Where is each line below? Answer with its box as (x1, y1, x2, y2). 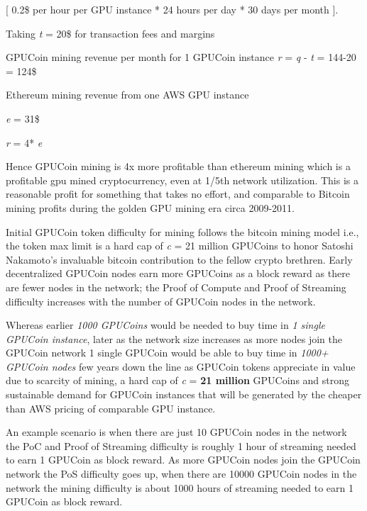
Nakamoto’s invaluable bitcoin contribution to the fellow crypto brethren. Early (6, 252, 353, 266)
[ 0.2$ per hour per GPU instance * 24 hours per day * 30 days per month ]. (6, 2, 339, 16)
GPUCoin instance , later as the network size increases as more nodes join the (6, 331, 342, 346)
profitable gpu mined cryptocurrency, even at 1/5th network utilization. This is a (6, 172, 358, 187)
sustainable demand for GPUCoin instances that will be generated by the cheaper (6, 387, 362, 402)
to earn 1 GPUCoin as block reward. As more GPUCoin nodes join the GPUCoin (6, 452, 361, 467)
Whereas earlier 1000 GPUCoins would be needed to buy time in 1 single (6, 318, 325, 332)
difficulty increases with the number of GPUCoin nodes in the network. (6, 293, 316, 308)
